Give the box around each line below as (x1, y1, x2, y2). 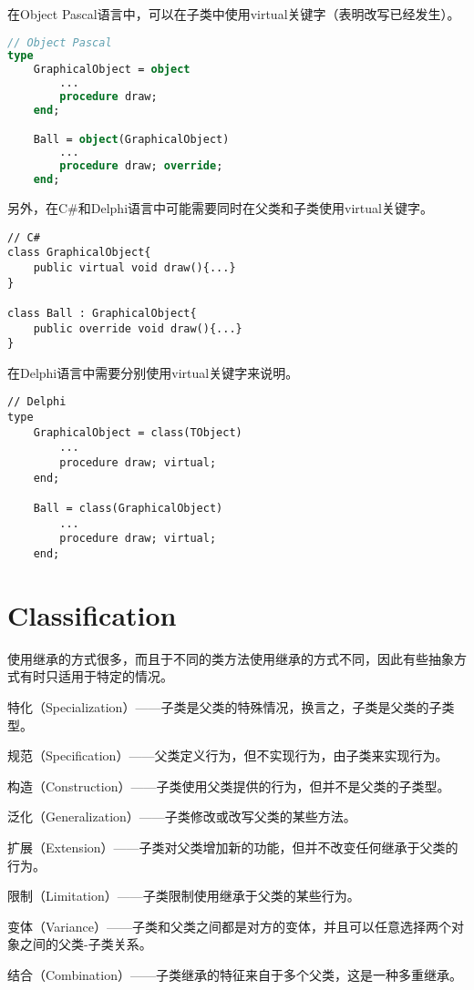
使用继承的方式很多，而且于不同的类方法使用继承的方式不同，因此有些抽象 (7, 648, 454, 668)
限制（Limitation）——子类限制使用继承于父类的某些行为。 (7, 886, 360, 905)
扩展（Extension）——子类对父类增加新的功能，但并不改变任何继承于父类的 (7, 837, 459, 856)
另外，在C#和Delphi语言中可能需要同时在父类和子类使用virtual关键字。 (7, 199, 433, 217)
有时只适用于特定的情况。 (19, 667, 173, 686)
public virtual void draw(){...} (33, 260, 236, 274)
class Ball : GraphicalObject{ (7, 306, 197, 320)
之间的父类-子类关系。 (19, 934, 152, 954)
